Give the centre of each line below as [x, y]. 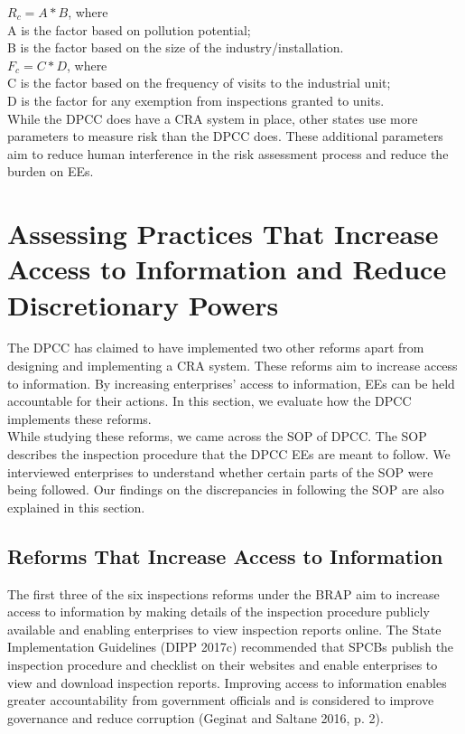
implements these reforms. [79, 418]
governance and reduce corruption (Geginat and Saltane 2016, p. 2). [195, 717]
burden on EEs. [51, 171]
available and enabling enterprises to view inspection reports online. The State [224, 629]
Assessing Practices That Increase [223, 234]
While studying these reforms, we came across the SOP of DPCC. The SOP [217, 436]
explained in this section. [76, 507]
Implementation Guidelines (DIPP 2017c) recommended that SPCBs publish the [231, 647]
